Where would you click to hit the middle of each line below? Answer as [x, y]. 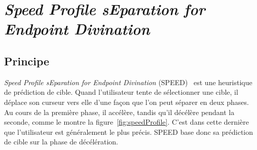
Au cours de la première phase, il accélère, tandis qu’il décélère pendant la [119, 112]
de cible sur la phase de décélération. [61, 142]
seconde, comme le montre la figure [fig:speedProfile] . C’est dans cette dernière [126, 122]
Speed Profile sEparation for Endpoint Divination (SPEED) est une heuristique [128, 82]
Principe [27, 61]
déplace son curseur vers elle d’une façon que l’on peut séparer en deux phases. [126, 102]
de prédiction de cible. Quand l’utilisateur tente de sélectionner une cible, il [121, 92]
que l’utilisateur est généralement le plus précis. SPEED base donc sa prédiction [129, 132]
